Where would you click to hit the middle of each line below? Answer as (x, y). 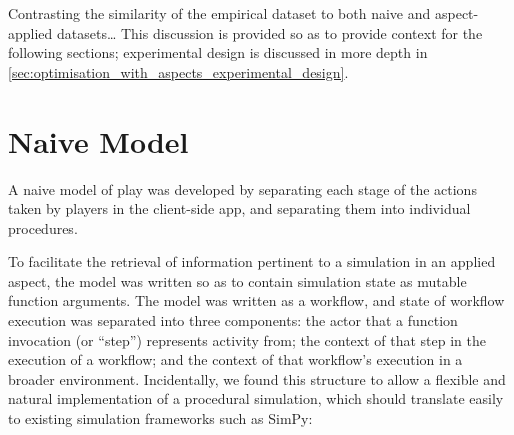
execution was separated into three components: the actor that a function (233, 320)
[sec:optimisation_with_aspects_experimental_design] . (178, 71)
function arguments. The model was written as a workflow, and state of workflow (256, 300)
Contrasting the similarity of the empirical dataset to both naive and (219, 13)
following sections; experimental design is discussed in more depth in (218, 52)
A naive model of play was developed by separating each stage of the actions (242, 188)
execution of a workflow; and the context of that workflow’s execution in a (235, 359)
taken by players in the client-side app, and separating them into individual (239, 208)
